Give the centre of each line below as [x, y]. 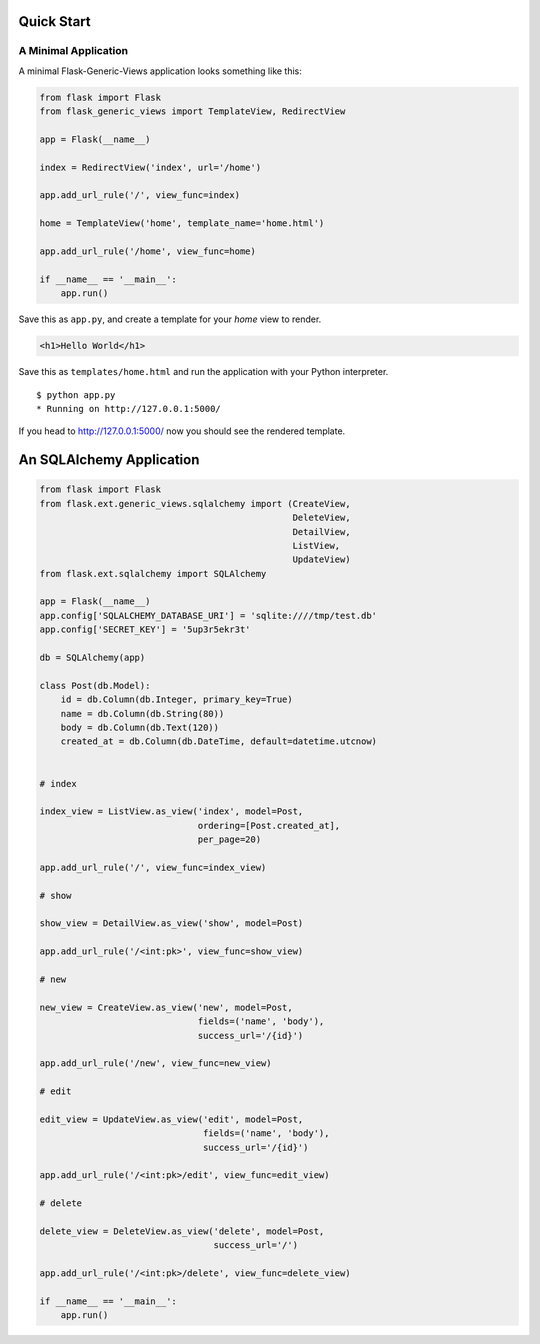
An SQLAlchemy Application [109, 460]
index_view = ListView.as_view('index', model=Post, [171, 811]
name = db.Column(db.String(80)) [142, 713]
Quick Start [54, 21]
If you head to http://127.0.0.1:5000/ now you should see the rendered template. [182, 431]
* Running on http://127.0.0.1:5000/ [129, 408]
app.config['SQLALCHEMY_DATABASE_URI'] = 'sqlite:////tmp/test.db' [208, 615]
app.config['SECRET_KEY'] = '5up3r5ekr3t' [145, 629]
